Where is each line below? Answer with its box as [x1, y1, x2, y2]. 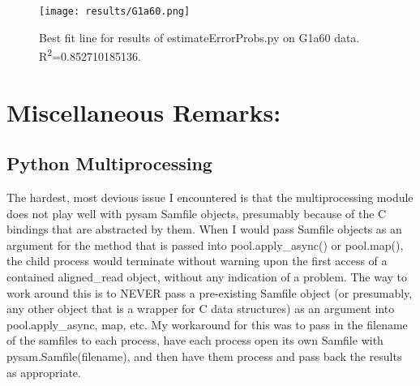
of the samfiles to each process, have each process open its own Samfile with [6, 332, 384, 349]
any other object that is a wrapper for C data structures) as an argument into [6, 300, 395, 317]
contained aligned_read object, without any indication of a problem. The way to [6, 268, 408, 285]
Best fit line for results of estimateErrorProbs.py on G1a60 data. [39, 28, 360, 45]
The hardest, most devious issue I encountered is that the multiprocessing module [6, 189, 414, 206]
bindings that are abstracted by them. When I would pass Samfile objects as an [6, 221, 402, 238]
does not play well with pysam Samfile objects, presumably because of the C [6, 204, 387, 221]
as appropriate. [6, 363, 81, 380]
